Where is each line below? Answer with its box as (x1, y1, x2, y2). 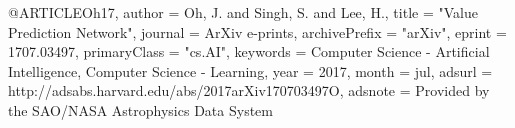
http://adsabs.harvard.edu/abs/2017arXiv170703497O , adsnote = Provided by (8, 80, 490, 101)
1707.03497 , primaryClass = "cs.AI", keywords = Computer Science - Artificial (8, 41, 490, 62)
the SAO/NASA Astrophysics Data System (8, 99, 273, 120)
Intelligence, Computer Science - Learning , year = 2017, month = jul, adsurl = (8, 60, 493, 81)
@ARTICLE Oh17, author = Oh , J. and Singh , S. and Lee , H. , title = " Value (8, 2, 478, 22)
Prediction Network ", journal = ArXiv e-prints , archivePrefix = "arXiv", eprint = (8, 21, 507, 42)
